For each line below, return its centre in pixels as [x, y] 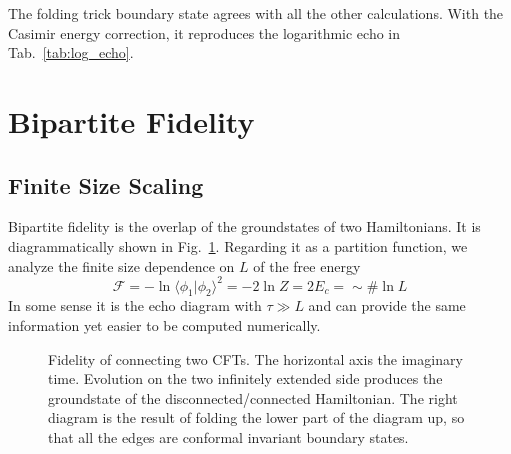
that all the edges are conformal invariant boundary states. [228, 437]
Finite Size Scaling [106, 184]
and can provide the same [387, 305]
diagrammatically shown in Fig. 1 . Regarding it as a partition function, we [238, 245]
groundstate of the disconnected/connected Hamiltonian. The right [253, 397]
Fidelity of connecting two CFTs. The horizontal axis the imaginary [255, 358]
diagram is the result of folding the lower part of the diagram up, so [256, 417]
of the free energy [307, 265]
